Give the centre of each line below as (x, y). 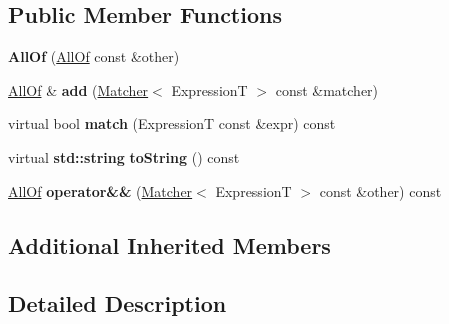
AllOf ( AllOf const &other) (94, 56)
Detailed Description (117, 303)
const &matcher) (327, 89)
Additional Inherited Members (169, 244)
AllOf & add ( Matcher (78, 89)
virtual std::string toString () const (124, 156)
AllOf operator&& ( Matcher (100, 190)
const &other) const (380, 190)
